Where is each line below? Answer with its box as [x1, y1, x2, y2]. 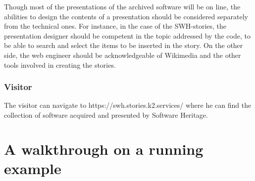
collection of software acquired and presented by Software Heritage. [4, 109, 208, 120]
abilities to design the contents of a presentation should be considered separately [4, 11, 248, 21]
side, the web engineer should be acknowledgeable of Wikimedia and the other [4, 49, 241, 60]
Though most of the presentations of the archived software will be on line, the [4, 1, 241, 11]
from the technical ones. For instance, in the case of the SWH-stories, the [4, 21, 227, 31]
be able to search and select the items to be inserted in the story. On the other [4, 40, 243, 50]
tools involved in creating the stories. [4, 59, 116, 70]
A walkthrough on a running [4, 138, 204, 159]
